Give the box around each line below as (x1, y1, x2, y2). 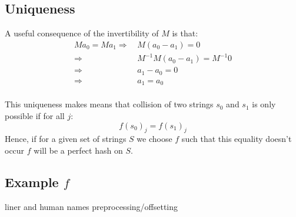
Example (5, 172, 59, 191)
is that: (172, 27, 198, 39)
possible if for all (5, 109, 65, 121)
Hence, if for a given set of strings (5, 133, 127, 145)
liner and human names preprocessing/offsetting (5, 200, 178, 212)
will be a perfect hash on (34, 144, 123, 156)
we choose (137, 133, 172, 145)
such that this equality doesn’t (181, 133, 292, 145)
